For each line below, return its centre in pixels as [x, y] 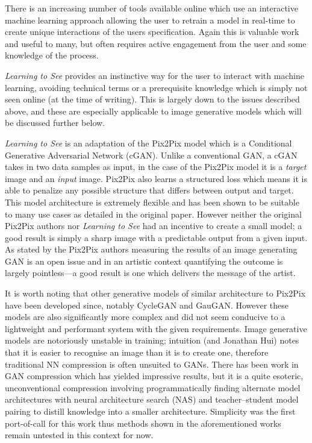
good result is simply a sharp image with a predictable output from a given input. [156, 237]
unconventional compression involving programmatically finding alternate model [153, 387]
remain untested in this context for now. [79, 435]
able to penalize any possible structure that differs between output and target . [149, 190]
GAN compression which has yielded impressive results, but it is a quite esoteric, [154, 376]
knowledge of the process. [52, 55]
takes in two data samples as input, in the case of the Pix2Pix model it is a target [156, 167]
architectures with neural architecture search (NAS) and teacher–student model [152, 399]
